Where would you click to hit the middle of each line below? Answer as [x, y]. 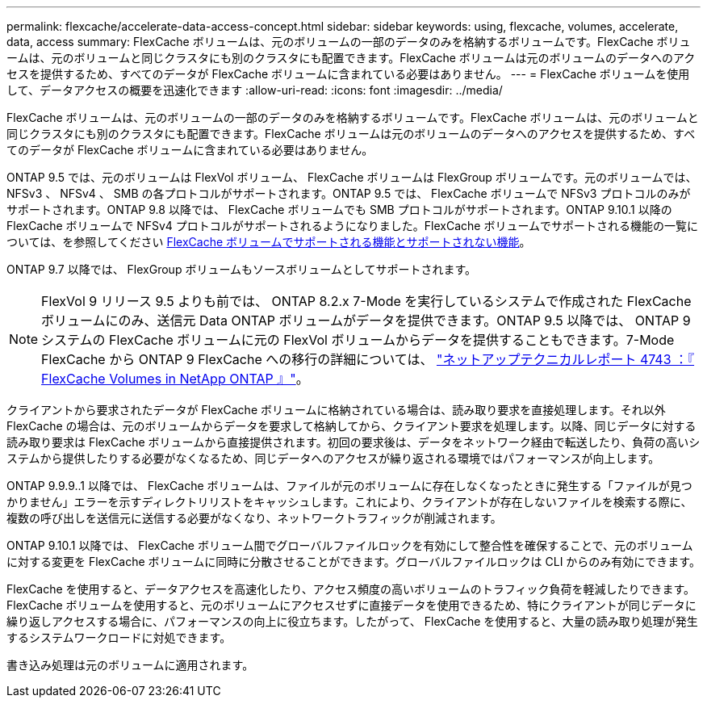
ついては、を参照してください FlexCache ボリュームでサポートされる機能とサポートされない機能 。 [269, 242]
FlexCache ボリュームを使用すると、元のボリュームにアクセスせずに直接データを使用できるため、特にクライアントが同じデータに [351, 605]
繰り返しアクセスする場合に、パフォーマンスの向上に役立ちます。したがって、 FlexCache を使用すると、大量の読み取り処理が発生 [352, 621]
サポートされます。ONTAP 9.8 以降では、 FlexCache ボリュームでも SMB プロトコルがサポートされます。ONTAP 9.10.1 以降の [339, 210]
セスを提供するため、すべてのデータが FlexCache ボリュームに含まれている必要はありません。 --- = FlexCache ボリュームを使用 [348, 74]
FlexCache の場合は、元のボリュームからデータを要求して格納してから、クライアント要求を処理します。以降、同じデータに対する [351, 426]
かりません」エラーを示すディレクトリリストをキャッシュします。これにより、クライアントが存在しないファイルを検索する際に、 [349, 502]
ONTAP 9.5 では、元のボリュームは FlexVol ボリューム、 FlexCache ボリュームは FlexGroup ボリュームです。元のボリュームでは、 [352, 177]
